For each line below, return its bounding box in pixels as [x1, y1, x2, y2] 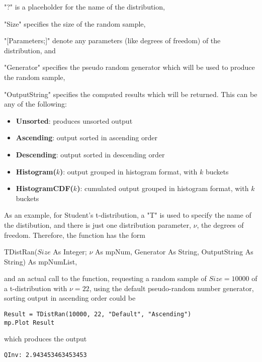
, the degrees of [197, 219, 244, 230]
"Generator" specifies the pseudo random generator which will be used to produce [4, 62, 255, 72]
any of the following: [4, 99, 67, 109]
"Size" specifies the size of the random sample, [4, 18, 146, 29]
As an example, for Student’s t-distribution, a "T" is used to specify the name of [4, 210, 251, 220]
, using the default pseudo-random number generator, [89, 283, 254, 293]
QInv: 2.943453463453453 [4, 351, 87, 358]
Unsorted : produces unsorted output [16, 115, 133, 126]
